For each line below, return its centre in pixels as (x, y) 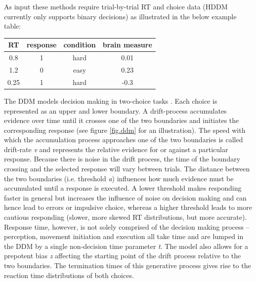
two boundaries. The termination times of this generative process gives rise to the (128, 265)
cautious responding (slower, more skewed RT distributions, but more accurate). (126, 217)
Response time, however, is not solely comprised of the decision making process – (127, 226)
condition (80, 45)
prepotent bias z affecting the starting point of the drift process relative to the (123, 256)
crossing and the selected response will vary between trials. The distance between (127, 169)
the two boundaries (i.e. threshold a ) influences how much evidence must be (119, 178)
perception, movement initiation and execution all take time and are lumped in (124, 236)
